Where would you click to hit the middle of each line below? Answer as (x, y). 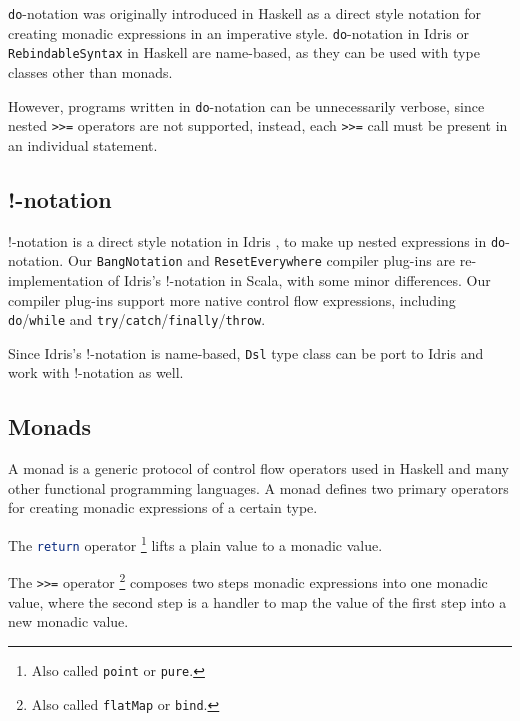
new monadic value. (68, 621)
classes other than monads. (90, 71)
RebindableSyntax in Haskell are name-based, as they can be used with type (244, 52)
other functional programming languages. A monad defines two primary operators (258, 487)
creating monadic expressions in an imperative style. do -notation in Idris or (238, 32)
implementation (56, 279)
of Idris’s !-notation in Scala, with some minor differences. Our (299, 279)
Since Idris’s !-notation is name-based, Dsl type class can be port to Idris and (246, 352)
